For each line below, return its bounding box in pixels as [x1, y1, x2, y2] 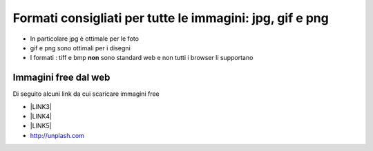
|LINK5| [30, 121, 52, 130]
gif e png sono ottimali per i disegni [30, 43, 131, 52]
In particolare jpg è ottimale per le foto [30, 34, 140, 43]
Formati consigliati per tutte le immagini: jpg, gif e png [12, 10, 329, 26]
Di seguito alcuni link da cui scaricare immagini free [12, 90, 160, 98]
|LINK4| [30, 112, 52, 121]
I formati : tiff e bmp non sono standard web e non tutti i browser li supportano [30, 54, 254, 62]
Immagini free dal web [12, 72, 111, 83]
